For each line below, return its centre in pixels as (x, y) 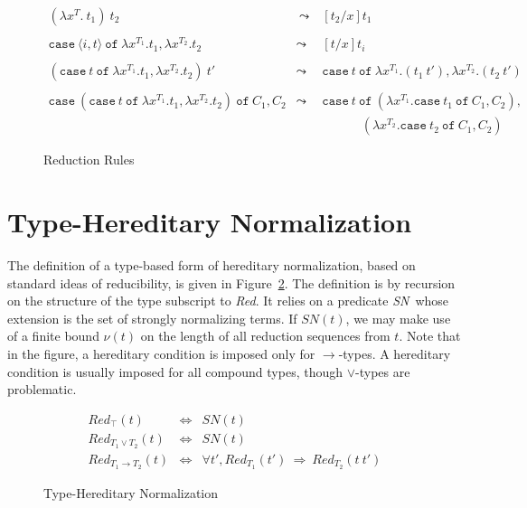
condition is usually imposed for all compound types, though (175, 371)
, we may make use (398, 318)
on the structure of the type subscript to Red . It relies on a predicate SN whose (228, 301)
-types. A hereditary (395, 354)
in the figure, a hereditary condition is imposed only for (161, 354)
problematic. (42, 389)
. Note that (430, 336)
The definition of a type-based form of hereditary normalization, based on (212, 265)
